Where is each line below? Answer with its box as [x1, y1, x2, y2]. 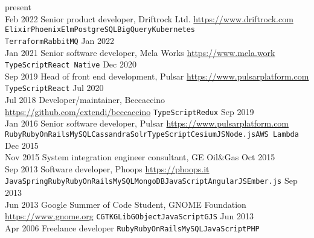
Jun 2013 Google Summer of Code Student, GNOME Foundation [5, 198, 246, 210]
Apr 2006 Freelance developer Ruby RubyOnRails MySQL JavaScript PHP [5, 221, 260, 234]
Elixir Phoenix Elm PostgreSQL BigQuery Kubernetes [5, 25, 196, 34]
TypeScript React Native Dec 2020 [5, 58, 136, 70]
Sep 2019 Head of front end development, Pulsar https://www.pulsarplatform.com [5, 69, 309, 82]
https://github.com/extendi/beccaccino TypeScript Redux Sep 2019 [5, 105, 254, 117]
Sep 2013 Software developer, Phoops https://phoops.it [5, 162, 210, 175]
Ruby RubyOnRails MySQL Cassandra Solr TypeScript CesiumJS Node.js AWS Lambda [5, 130, 299, 139]
